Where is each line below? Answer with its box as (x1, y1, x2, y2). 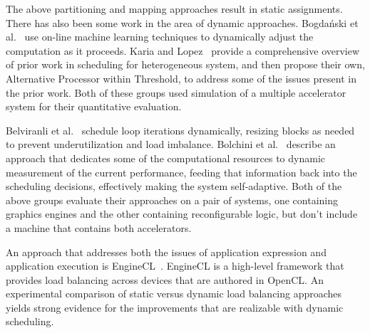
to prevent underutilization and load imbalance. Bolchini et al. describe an (6, 137, 336, 152)
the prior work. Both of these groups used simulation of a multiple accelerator (6, 85, 346, 100)
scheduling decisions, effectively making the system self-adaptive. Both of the (6, 179, 342, 194)
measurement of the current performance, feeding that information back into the (6, 164, 357, 179)
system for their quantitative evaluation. (6, 99, 182, 114)
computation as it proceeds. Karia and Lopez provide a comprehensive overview (6, 43, 360, 58)
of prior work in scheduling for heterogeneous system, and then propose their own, (6, 57, 365, 72)
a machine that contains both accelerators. (6, 220, 192, 235)
